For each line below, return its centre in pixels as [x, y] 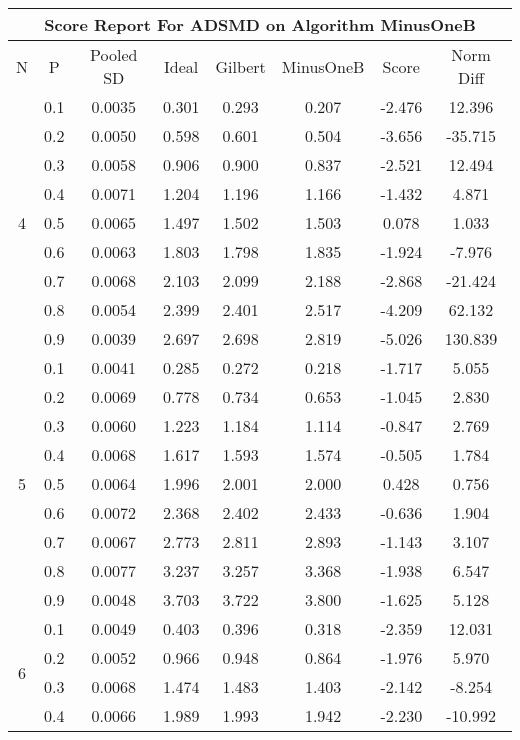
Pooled [114, 54]
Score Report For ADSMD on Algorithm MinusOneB [260, 24]
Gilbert [240, 66]
